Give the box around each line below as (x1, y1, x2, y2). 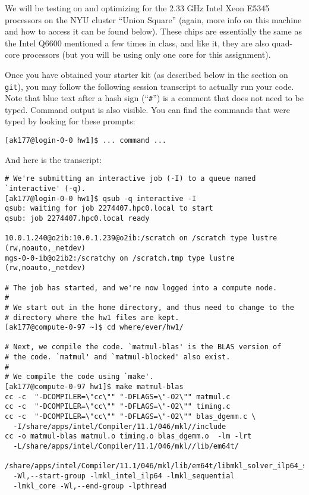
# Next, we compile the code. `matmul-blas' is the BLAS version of (5, 343, 282, 352)
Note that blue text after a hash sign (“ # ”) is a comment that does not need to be (5, 92, 304, 104)
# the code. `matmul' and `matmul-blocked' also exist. (5, 353, 231, 362)
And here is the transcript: (5, 153, 102, 165)
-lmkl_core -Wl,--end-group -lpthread (13, 481, 167, 490)
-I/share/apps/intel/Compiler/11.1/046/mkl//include (13, 422, 226, 431)
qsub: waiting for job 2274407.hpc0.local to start (5, 204, 213, 213)
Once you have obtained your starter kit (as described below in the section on (5, 68, 288, 80)
